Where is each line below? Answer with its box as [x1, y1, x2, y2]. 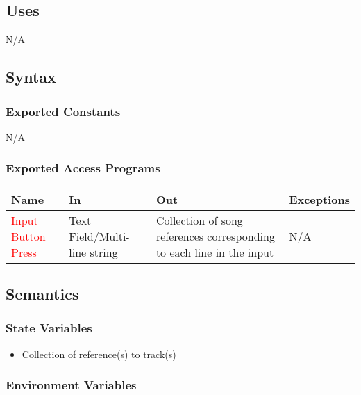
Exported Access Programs [6, 159, 160, 177]
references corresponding [156, 227, 275, 244]
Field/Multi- [69, 227, 130, 244]
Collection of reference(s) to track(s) [22, 346, 176, 361]
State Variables [6, 319, 92, 337]
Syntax [6, 66, 56, 88]
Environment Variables [6, 376, 137, 394]
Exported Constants [6, 102, 121, 120]
